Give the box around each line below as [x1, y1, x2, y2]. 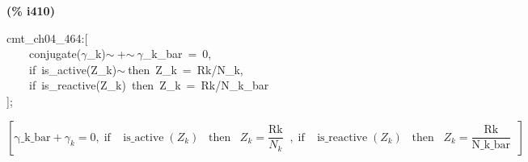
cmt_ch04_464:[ [6, 29, 88, 46]
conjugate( [28, 45, 82, 62]
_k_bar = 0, [142, 45, 212, 62]
